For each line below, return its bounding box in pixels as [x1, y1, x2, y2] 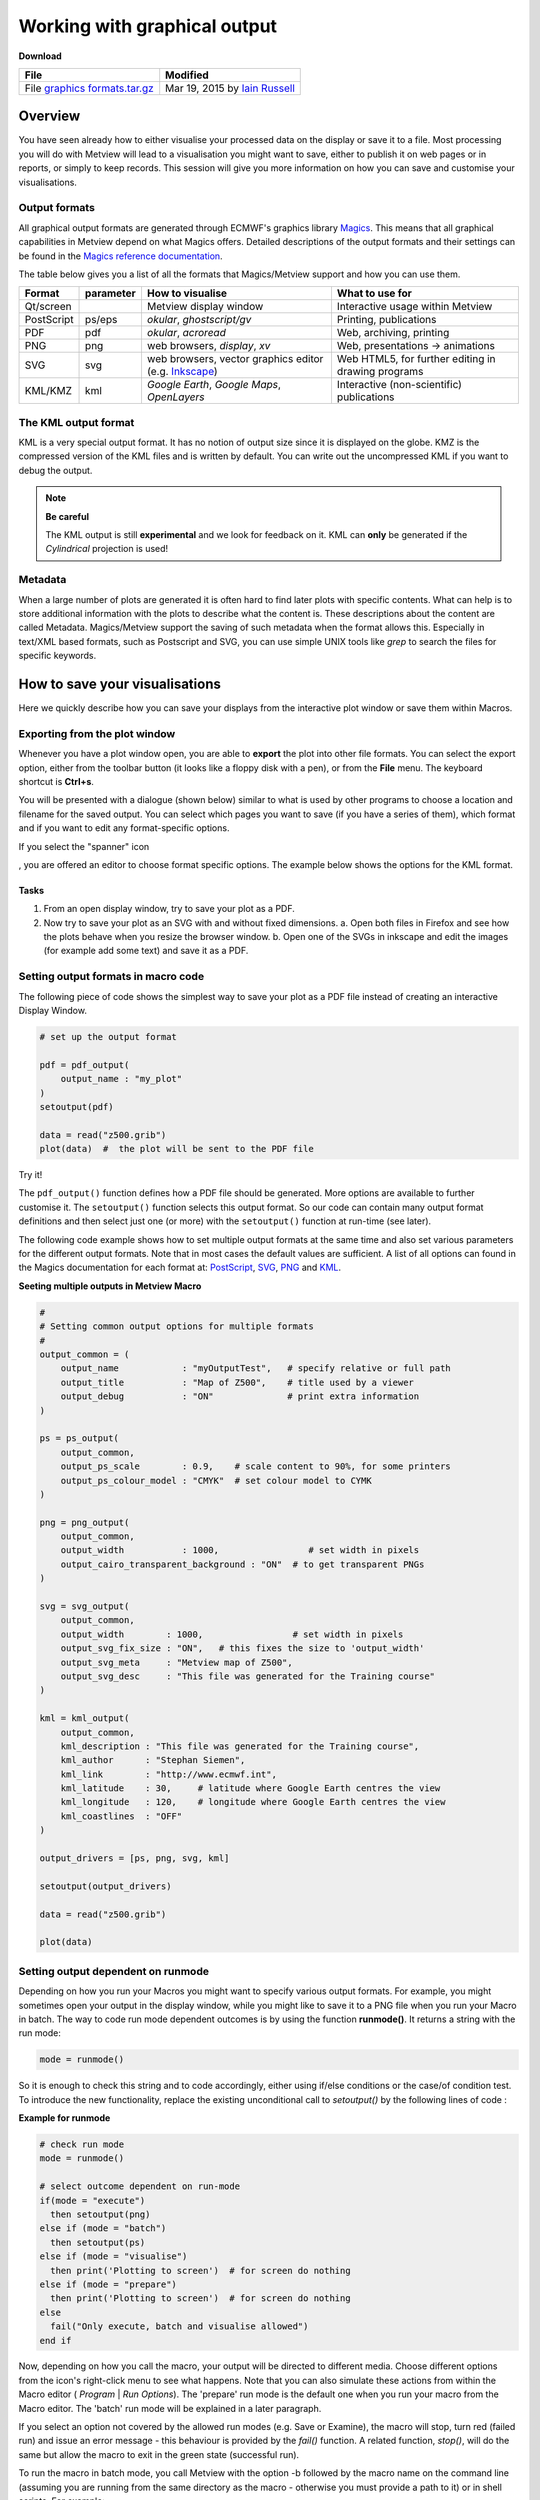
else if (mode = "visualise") [39, 2251, 188, 2262]
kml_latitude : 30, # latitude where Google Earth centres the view [60, 1783, 441, 1794]
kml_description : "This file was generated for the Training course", [60, 1740, 420, 1752]
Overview [18, 108, 81, 125]
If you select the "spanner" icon [18, 840, 150, 852]
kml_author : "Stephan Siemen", [60, 1755, 246, 1766]
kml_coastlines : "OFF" [60, 1810, 183, 1822]
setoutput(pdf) [39, 1101, 114, 1112]
